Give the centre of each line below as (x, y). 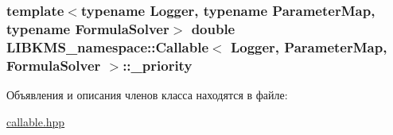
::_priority (158, 65)
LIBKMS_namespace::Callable (108, 46)
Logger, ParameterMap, (309, 46)
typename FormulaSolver (88, 28)
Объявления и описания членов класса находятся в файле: (147, 94)
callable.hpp (36, 121)
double (213, 28)
